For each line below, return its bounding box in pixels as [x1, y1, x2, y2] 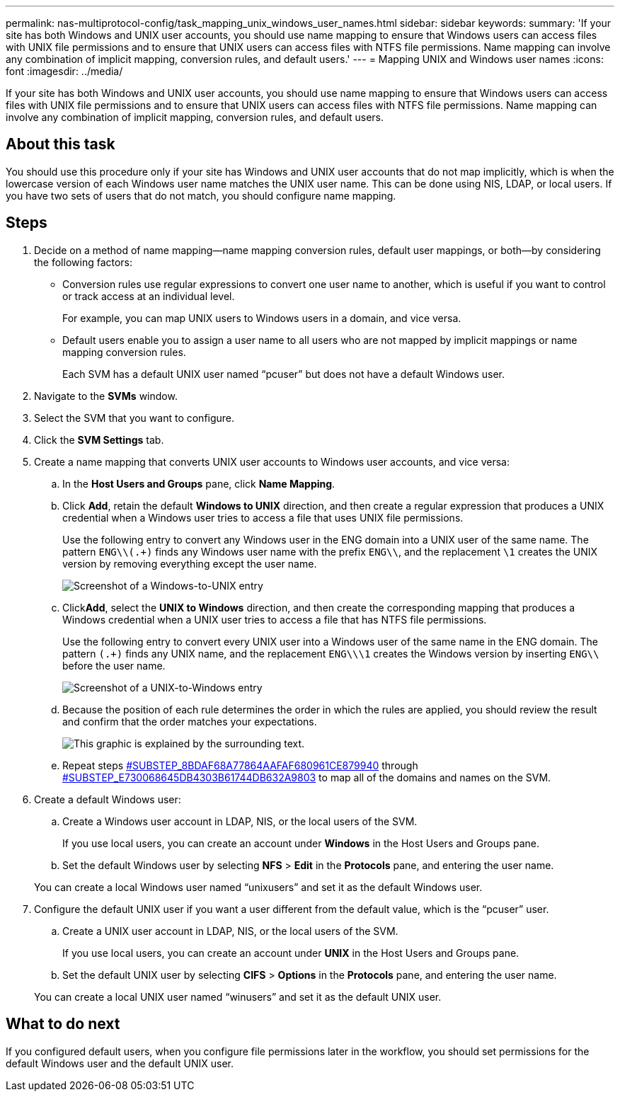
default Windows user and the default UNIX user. [6, 1057, 234, 1069]
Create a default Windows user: [34, 793, 181, 805]
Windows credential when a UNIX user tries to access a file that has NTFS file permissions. [62, 613, 487, 626]
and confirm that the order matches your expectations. [62, 715, 317, 728]
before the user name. [62, 659, 166, 672]
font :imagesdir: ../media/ [6, 65, 123, 77]
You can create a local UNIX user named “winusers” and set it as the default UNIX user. [34, 990, 442, 1003]
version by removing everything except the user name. [62, 557, 317, 570]
